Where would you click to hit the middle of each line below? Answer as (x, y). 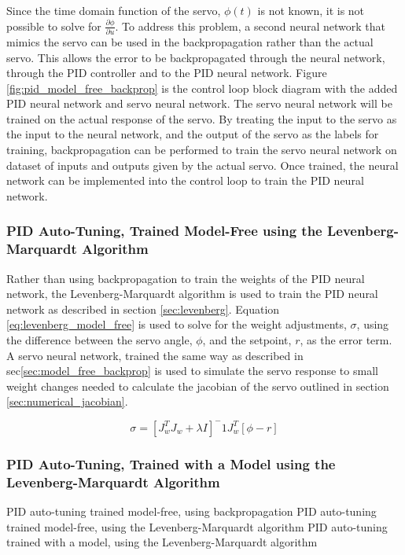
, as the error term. (346, 339)
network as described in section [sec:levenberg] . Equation (143, 309)
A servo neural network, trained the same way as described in (155, 355)
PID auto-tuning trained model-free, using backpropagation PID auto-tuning (191, 511)
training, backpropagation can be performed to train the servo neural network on (202, 150)
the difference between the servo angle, (99, 339)
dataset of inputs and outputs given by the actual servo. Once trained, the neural (202, 165)
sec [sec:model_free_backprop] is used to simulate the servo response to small (192, 371)
